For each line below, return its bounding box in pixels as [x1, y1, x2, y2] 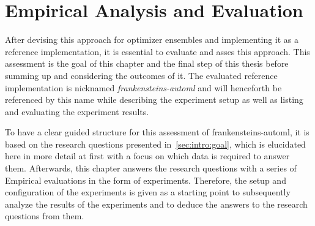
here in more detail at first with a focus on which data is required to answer [5, 149, 290, 162]
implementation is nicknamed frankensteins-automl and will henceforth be [5, 81, 282, 94]
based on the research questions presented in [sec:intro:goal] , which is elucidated [5, 137, 306, 150]
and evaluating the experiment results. [5, 105, 149, 118]
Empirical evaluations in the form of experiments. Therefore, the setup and [5, 173, 286, 186]
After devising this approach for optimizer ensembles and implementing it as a [5, 33, 299, 46]
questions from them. [5, 209, 84, 222]
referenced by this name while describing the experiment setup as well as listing [5, 93, 303, 106]
